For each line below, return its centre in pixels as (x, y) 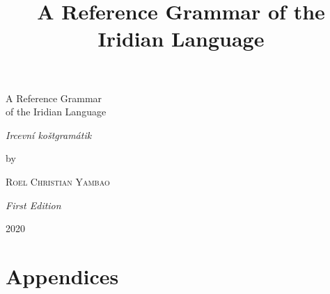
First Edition (33, 205)
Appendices (62, 276)
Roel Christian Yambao (58, 181)
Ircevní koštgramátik (49, 134)
